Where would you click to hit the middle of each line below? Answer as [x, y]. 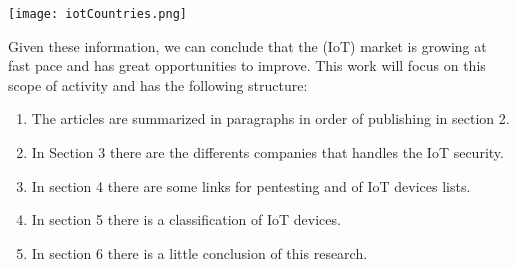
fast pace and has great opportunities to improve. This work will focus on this [247, 65]
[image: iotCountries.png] [97, 14]
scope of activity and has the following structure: [158, 84]
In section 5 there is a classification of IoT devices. [186, 219]
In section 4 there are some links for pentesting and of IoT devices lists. [251, 185]
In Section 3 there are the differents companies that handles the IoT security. [267, 152]
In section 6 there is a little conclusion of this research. [199, 252]
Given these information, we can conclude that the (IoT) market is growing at [247, 45]
